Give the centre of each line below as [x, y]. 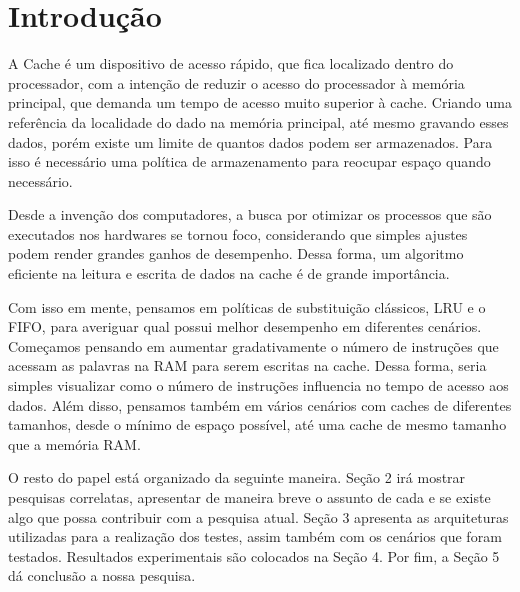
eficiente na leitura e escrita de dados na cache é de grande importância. [229, 273]
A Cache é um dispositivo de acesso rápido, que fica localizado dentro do [231, 63]
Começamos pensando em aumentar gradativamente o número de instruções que [253, 345]
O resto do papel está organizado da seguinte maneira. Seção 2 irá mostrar [237, 477]
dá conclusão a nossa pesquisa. [102, 575]
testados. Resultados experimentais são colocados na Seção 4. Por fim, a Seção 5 [254, 555]
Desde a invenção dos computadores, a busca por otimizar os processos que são [250, 214]
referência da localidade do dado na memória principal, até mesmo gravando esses [258, 121]
